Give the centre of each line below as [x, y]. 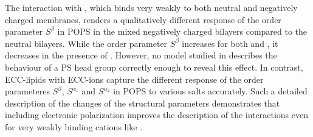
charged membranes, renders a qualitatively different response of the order [143, 19]
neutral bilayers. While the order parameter [86, 43]
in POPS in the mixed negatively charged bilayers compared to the [182, 31]
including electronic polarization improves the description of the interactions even [156, 115]
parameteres [28, 91]
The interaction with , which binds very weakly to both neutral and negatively [151, 7]
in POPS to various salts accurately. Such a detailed [210, 91]
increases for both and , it [230, 43]
